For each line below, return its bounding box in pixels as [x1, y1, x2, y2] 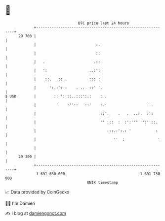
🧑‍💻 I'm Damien [5, 200, 36, 206]
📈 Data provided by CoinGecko [5, 189, 70, 195]
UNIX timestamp [86, 180, 119, 185]
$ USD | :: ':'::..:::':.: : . [5, 94, 107, 99]
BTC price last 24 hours [78, 21, 129, 26]
